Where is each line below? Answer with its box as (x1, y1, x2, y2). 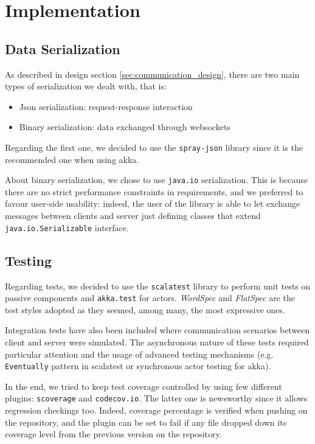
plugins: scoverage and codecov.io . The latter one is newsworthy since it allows (5, 392, 308, 404)
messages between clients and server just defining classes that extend (5, 209, 261, 222)
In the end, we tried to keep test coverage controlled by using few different (5, 380, 282, 392)
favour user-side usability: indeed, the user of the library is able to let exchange (5, 197, 300, 210)
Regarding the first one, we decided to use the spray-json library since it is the (5, 140, 303, 153)
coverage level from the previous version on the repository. (5, 428, 222, 440)
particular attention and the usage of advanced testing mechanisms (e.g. (5, 347, 274, 360)
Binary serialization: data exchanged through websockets (19, 120, 230, 133)
